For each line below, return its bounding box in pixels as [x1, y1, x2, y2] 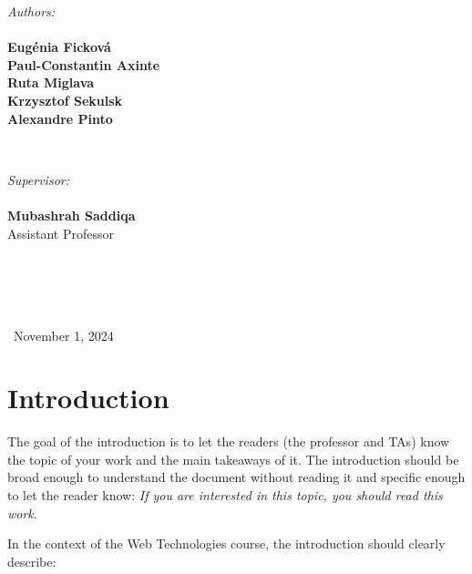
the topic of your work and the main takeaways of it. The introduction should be [7, 449, 459, 468]
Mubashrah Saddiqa [7, 205, 136, 224]
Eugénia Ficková [7, 37, 111, 56]
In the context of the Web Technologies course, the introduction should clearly [7, 534, 446, 553]
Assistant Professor [7, 223, 114, 242]
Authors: [7, 2, 56, 20]
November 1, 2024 [13, 325, 114, 344]
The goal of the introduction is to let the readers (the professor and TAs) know [7, 432, 450, 451]
